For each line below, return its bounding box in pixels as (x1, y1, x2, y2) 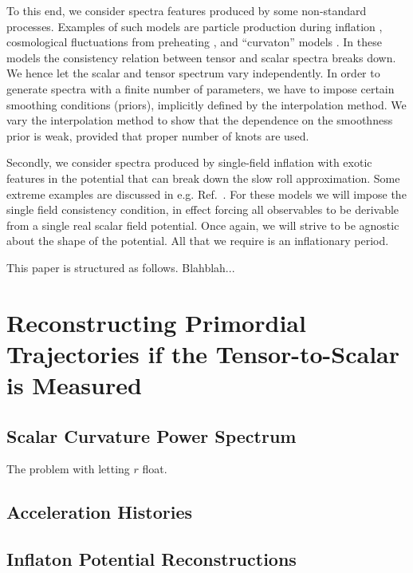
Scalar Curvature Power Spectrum (6, 423, 297, 448)
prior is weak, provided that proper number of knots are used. (6, 127, 309, 144)
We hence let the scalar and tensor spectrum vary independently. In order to (6, 65, 380, 81)
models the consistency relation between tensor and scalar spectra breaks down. (6, 49, 396, 65)
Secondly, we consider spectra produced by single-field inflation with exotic (6, 154, 372, 171)
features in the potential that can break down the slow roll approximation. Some (6, 169, 400, 186)
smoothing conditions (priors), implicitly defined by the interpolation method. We (6, 96, 407, 113)
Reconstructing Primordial (6, 306, 306, 338)
